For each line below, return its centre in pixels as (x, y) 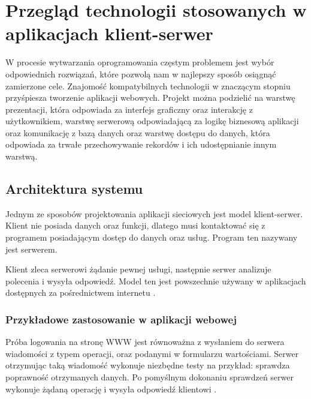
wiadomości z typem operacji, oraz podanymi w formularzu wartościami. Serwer (152, 353)
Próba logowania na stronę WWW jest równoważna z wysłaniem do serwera (145, 342)
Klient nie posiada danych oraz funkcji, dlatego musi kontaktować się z (135, 225)
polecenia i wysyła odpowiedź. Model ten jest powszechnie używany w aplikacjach (156, 280)
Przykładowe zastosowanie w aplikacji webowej (121, 319)
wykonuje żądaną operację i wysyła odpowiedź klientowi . (111, 388)
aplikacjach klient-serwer (109, 33)
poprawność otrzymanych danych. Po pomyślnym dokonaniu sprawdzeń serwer (150, 377)
